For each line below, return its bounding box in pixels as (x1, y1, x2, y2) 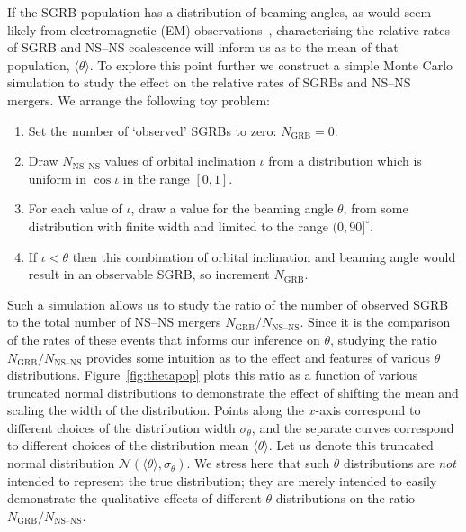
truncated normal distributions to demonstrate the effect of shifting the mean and (7, 383, 459, 401)
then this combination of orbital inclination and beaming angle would (72, 247, 456, 266)
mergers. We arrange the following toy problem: (7, 90, 270, 109)
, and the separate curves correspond (251, 418, 454, 437)
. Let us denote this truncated (268, 436, 434, 455)
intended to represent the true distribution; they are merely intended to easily (7, 471, 437, 490)
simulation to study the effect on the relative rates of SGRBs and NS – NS (7, 73, 411, 92)
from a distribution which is (268, 151, 422, 170)
